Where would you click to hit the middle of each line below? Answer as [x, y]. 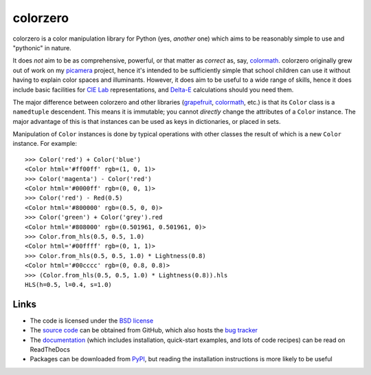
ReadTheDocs [50, 350]
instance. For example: [45, 144]
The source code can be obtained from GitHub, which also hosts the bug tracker [144, 330]
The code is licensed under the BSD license [92, 321]
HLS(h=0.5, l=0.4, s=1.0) [69, 285]
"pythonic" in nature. [42, 47]
